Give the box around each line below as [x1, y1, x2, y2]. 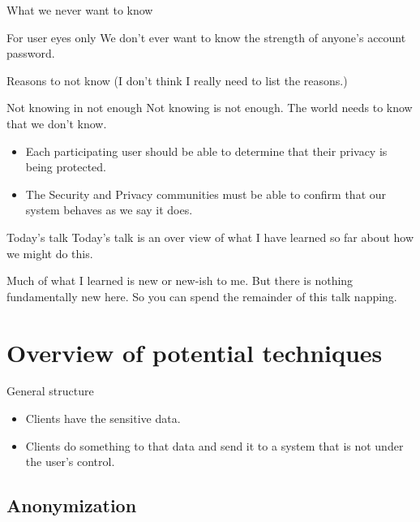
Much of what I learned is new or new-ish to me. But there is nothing [6, 272, 354, 289]
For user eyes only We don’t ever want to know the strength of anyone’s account [6, 28, 406, 45]
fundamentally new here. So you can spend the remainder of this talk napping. [6, 287, 397, 304]
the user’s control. [25, 453, 115, 470]
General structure [6, 382, 94, 399]
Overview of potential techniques [6, 335, 383, 369]
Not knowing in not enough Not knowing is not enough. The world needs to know [6, 99, 413, 116]
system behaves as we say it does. [25, 201, 193, 218]
